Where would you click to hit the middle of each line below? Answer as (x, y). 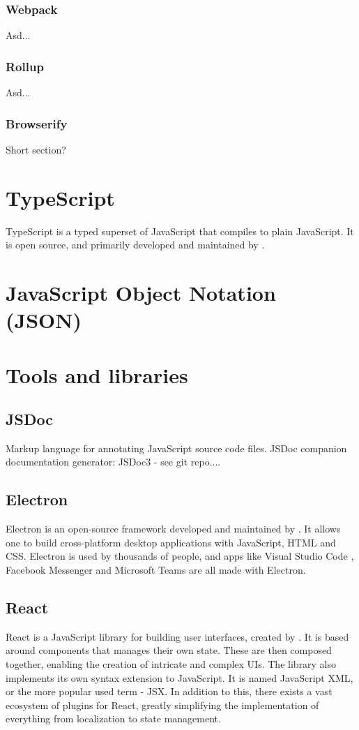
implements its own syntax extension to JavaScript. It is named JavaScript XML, (179, 677)
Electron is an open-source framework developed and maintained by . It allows (173, 529)
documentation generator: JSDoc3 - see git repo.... (113, 462)
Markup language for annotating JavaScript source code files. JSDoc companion (176, 448)
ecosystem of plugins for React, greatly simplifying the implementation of (162, 705)
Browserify (37, 123)
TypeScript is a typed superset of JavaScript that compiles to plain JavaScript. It (180, 231)
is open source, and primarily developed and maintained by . (135, 245)
